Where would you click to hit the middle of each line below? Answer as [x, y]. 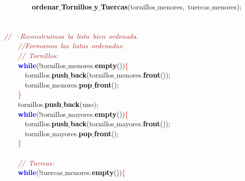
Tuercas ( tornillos [128, 6]
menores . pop [72, 84]
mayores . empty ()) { [98, 114]
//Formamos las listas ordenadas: [71, 45]
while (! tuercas [40, 172]
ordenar [46, 6]
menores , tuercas [184, 6]
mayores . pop [72, 133]
